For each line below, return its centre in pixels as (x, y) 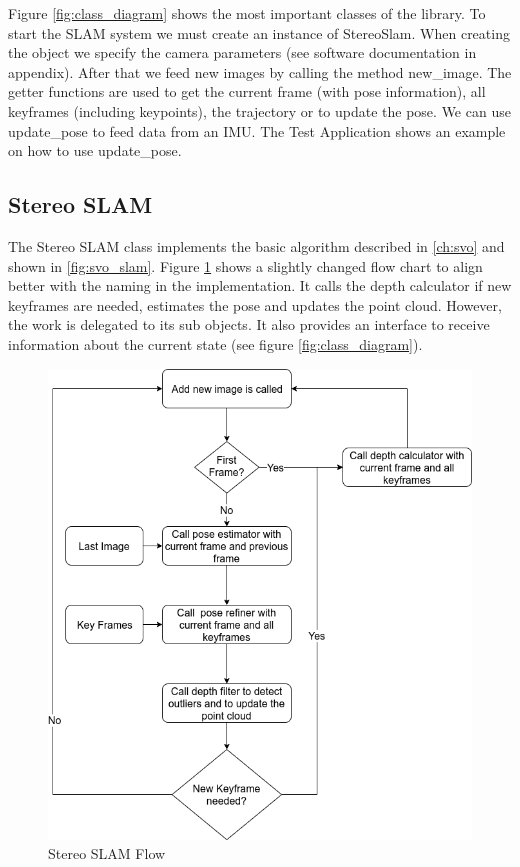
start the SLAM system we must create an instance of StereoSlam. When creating (259, 32)
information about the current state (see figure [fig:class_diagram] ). (215, 343)
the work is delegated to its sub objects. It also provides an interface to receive (249, 324)
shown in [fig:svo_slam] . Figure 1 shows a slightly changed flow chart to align (245, 265)
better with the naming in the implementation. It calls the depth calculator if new (260, 285)
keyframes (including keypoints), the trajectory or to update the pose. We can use (259, 110)
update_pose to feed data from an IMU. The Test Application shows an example (257, 130)
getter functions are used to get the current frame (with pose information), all (247, 91)
